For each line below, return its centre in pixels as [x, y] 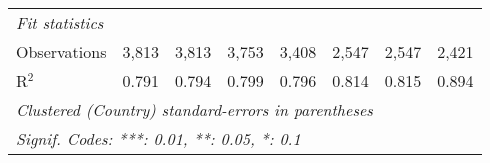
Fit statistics [60, 22]
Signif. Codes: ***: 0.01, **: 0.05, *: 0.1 [158, 138]
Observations [61, 51]
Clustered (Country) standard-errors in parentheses [194, 109]
